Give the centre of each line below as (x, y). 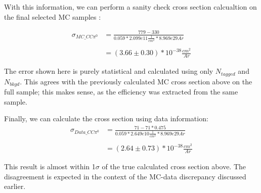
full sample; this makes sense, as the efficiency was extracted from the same (121, 92)
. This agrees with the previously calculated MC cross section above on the (136, 81)
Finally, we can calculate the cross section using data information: (106, 118)
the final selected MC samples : (53, 16)
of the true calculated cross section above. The (174, 166)
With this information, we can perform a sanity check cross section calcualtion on (130, 7)
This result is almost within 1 (50, 166)
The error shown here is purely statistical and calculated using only (109, 71)
